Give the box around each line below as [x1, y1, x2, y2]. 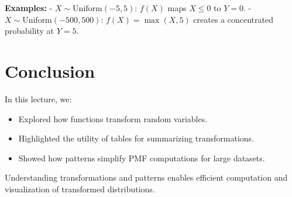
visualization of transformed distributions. [5, 182, 155, 195]
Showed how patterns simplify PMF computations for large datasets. [18, 151, 265, 164]
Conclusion [5, 58, 95, 82]
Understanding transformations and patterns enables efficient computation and [5, 171, 288, 184]
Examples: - [5, 2, 53, 13]
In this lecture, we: [5, 92, 72, 105]
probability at [5, 25, 54, 37]
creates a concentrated [193, 13, 273, 25]
